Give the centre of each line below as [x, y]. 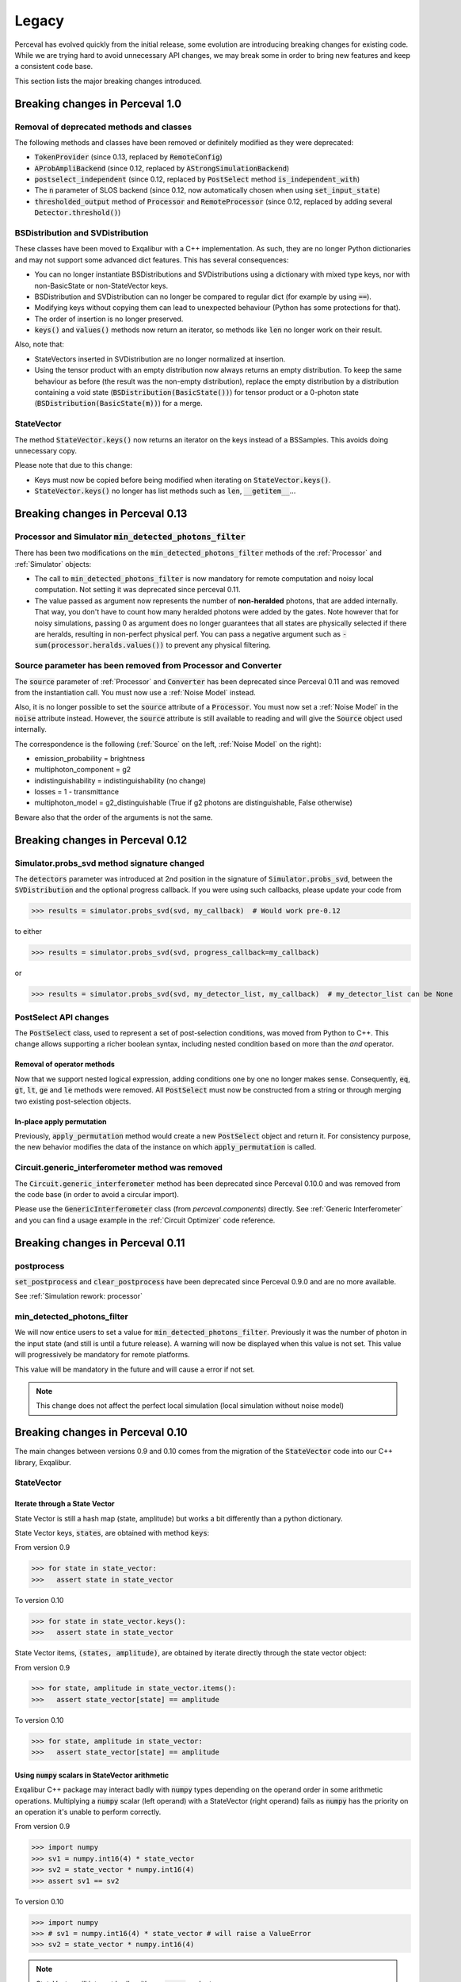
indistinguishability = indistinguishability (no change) [120, 780]
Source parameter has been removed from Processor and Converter [148, 666]
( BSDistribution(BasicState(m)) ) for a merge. [119, 404]
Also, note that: [40, 344]
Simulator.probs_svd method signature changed [110, 863]
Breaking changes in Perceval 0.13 [101, 513]
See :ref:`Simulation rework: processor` [78, 1296]
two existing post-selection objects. [73, 1101]
